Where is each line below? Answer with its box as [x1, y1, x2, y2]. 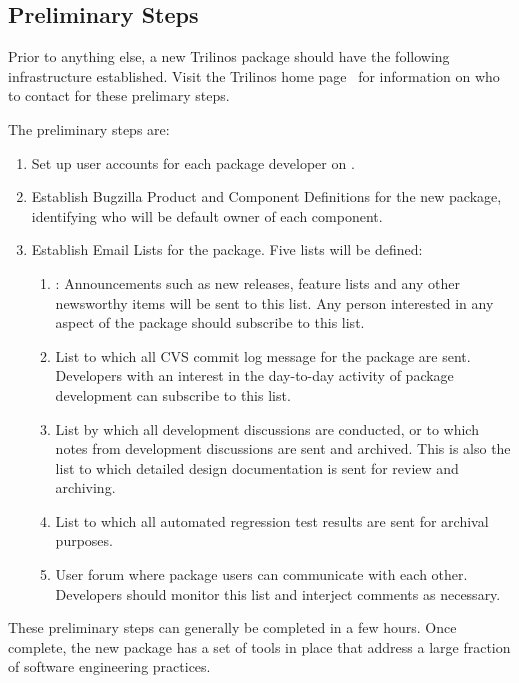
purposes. [55, 530, 113, 551]
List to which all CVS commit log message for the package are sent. [55, 345, 471, 366]
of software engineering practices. [8, 656, 211, 677]
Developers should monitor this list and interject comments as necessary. [55, 583, 501, 604]
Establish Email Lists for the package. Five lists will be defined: [31, 239, 423, 260]
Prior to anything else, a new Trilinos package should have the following [8, 46, 450, 67]
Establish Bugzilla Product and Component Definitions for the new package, [31, 186, 502, 207]
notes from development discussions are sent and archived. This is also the [55, 438, 511, 459]
